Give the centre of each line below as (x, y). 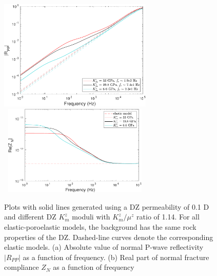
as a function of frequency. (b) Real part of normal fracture (116, 257)
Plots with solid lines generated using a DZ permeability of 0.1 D (107, 206)
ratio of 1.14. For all (168, 217)
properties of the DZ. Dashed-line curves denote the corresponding (109, 237)
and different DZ (30, 217)
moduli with (91, 217)
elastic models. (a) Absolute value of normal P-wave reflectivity (104, 247)
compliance (22, 267)
